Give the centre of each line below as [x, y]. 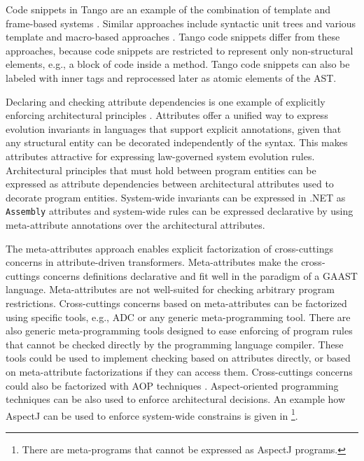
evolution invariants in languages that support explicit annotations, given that [174, 128]
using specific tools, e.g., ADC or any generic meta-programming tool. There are [178, 317]
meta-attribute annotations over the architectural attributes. [135, 224]
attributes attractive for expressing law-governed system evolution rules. [160, 156]
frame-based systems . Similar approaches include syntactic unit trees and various [181, 23]
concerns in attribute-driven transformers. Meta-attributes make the [152, 262]
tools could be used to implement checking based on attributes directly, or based [178, 358]
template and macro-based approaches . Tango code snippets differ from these [173, 37]
